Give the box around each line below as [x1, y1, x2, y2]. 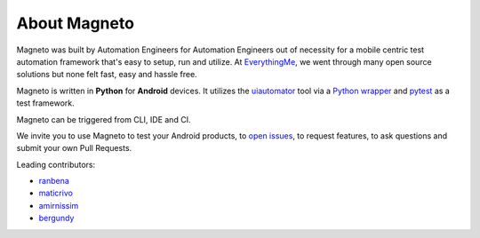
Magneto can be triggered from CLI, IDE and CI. [16, 114, 191, 124]
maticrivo [38, 187, 73, 199]
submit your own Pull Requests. [16, 143, 132, 154]
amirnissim [38, 200, 79, 210]
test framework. [16, 98, 75, 108]
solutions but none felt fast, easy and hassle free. [16, 69, 197, 80]
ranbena [38, 176, 70, 186]
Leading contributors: [16, 159, 96, 170]
